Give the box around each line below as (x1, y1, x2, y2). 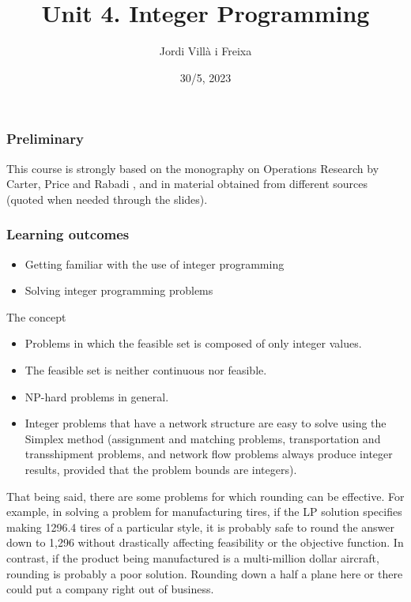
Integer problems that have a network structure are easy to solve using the (25, 415, 386, 431)
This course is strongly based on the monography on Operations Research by (6, 160, 379, 176)
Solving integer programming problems (25, 282, 213, 299)
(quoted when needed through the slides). (6, 190, 208, 207)
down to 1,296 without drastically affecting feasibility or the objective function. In (6, 534, 404, 551)
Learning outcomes (6, 224, 130, 244)
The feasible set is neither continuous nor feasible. (25, 361, 267, 378)
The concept (6, 308, 66, 325)
